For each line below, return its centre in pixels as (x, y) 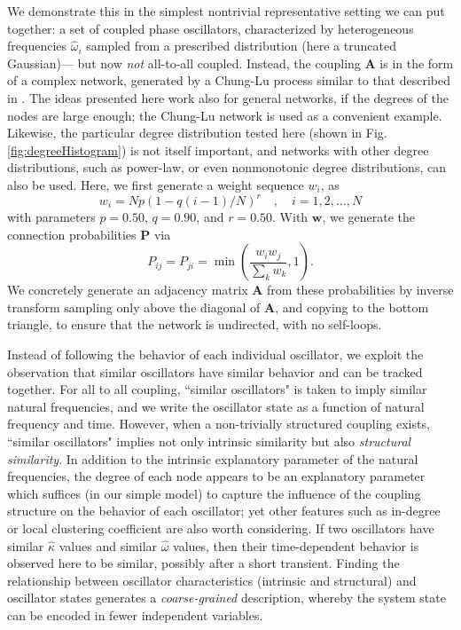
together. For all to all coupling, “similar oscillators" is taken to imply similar (217, 389)
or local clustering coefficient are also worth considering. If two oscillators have (221, 528)
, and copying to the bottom (352, 307)
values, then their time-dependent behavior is (296, 545)
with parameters (51, 217)
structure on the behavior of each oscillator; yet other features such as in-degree (224, 511)
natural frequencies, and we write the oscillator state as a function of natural (216, 406)
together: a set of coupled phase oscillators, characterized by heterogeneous (211, 28)
